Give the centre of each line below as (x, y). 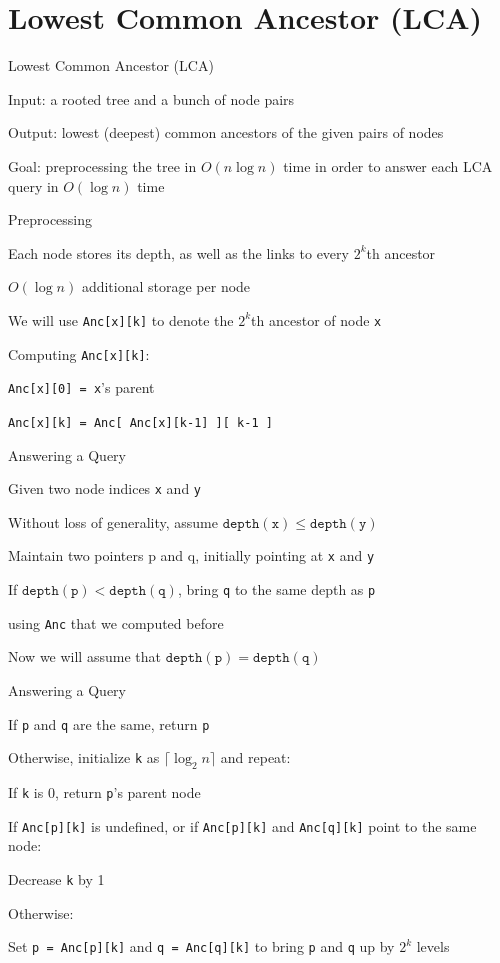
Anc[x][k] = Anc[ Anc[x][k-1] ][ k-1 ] (140, 422)
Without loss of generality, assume (113, 521)
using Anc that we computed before (116, 622)
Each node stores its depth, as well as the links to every (178, 252)
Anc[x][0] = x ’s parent (81, 387)
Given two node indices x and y (105, 488)
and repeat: (255, 757)
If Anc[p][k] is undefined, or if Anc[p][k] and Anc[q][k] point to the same (242, 825)
